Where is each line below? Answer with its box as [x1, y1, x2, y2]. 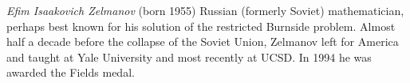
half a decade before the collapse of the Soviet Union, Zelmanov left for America [6, 33, 399, 50]
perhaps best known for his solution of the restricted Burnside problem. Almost [6, 17, 396, 34]
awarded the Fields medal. [6, 64, 135, 81]
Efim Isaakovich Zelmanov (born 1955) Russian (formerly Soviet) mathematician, [6, 2, 404, 18]
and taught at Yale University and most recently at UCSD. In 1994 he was [6, 48, 372, 65]
